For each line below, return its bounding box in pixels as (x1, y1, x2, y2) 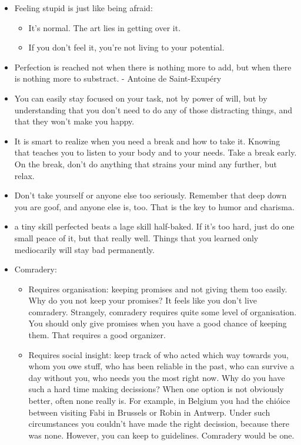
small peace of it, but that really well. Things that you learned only (14, 231, 259, 244)
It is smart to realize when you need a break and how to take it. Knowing (14, 134, 280, 147)
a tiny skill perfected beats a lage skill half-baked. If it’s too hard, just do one (14, 220, 295, 232)
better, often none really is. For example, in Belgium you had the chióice (28, 395, 290, 407)
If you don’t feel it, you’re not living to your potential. (28, 41, 225, 53)
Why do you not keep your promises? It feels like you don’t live (28, 294, 257, 306)
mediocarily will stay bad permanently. (14, 243, 155, 255)
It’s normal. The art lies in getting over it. (28, 21, 181, 33)
